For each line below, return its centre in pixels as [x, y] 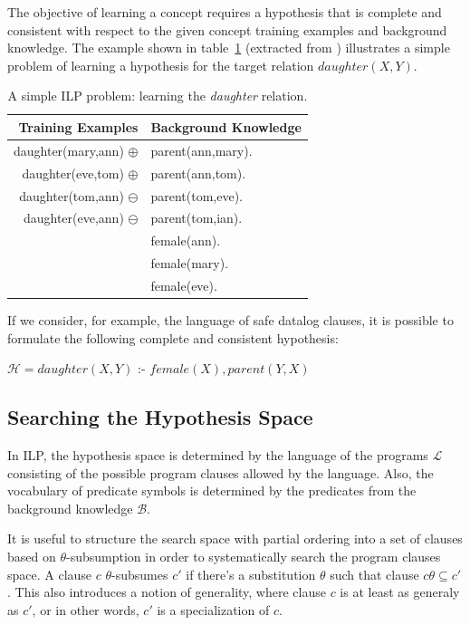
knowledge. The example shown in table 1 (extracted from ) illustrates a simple [229, 48]
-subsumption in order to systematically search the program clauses [254, 556]
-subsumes [140, 574]
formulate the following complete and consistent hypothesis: [173, 337]
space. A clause [50, 574]
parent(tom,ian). [197, 218]
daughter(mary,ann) [69, 150]
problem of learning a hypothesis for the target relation [161, 65]
